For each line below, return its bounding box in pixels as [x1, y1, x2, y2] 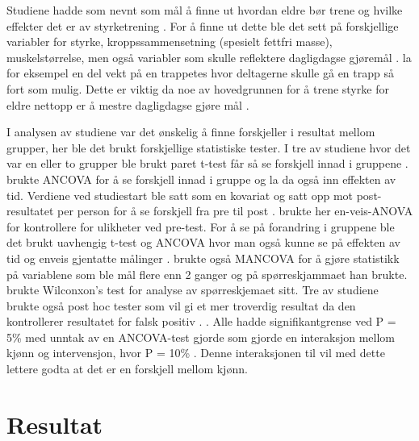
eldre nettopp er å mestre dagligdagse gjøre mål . [6, 96, 249, 113]
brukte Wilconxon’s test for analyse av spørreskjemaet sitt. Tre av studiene [6, 281, 379, 298]
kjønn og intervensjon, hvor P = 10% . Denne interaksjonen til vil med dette [6, 344, 385, 361]
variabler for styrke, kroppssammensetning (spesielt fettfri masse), [6, 33, 333, 50]
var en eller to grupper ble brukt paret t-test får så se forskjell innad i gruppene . [6, 155, 409, 172]
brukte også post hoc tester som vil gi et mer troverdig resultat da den [6, 297, 356, 314]
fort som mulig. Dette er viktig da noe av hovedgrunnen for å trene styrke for [6, 80, 389, 97]
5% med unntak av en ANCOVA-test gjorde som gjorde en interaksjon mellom [6, 328, 395, 345]
